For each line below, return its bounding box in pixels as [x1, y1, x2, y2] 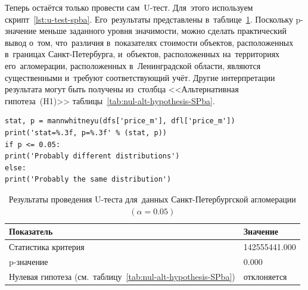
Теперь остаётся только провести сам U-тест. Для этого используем [5, 1, 253, 13]
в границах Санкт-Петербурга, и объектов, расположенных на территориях [5, 48, 280, 60]
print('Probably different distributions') [5, 152, 180, 161]
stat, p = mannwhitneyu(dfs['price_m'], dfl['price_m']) [5, 117, 235, 126]
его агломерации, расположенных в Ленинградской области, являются [5, 59, 261, 71]
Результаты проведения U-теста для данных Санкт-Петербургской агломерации [8, 192, 296, 205]
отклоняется [243, 270, 287, 282]
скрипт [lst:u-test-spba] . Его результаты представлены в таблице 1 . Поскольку [5, 13, 293, 25]
